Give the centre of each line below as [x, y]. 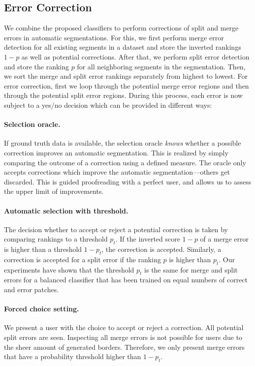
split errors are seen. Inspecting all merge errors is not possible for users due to [123, 337]
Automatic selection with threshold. [66, 210]
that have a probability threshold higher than [73, 356]
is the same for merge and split [191, 269]
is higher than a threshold [43, 249]
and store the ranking [37, 66]
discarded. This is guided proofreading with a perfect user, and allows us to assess [128, 181]
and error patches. [32, 290]
